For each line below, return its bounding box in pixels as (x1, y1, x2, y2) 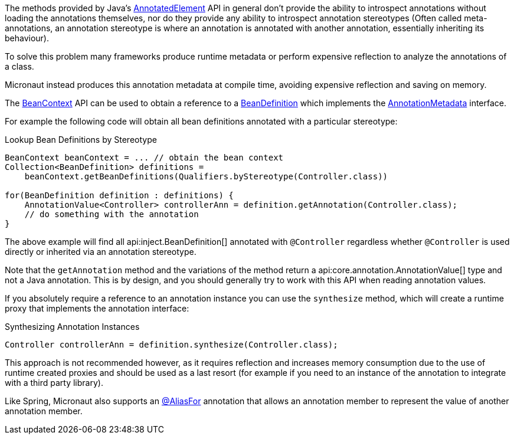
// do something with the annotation (24, 209, 199, 219)
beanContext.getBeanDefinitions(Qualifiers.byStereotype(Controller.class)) (24, 172, 388, 181)
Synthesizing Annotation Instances (5, 322, 140, 332)
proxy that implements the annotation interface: (5, 303, 189, 313)
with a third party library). (5, 378, 103, 388)
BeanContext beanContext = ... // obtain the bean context (5, 153, 284, 162)
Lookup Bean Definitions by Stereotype (5, 135, 157, 145)
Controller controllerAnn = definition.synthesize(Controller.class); (5, 340, 338, 349)
